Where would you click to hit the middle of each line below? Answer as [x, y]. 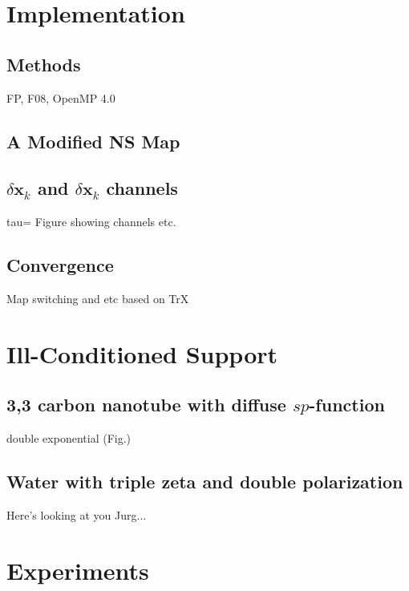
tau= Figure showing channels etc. [91, 222]
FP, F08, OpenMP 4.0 [61, 97]
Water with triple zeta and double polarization [205, 482]
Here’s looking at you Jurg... [77, 514]
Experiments [78, 570]
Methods [44, 64]
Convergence [60, 265]
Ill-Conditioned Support [142, 353]
